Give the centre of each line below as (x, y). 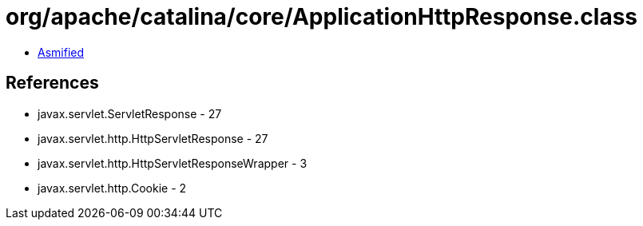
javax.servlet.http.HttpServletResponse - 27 (153, 138)
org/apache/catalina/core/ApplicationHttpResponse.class (322, 17)
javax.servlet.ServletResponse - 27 (130, 113)
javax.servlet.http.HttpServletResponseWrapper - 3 (173, 163)
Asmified (61, 52)
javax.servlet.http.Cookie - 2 (112, 188)
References (52, 83)
